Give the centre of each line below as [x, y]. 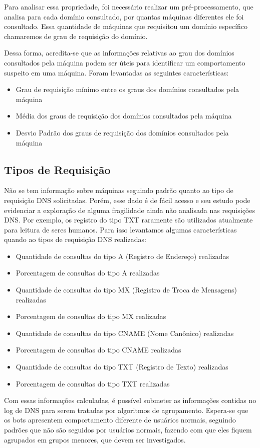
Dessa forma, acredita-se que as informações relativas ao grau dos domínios [119, 53]
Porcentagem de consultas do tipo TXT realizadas [93, 383]
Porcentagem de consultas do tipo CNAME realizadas [98, 350]
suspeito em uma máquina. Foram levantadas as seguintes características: [116, 72]
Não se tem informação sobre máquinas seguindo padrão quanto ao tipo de [119, 190]
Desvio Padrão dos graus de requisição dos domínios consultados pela [122, 132]
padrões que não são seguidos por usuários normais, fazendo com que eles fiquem [128, 430]
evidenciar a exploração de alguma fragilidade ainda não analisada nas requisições [129, 210]
